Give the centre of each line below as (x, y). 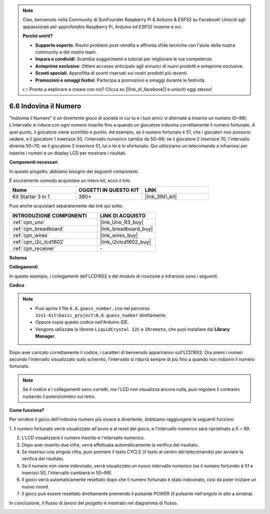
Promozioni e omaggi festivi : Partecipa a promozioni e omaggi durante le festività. (120, 80)
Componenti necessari (33, 162)
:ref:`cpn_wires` (31, 235)
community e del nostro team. (66, 52)
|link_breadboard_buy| (126, 228)
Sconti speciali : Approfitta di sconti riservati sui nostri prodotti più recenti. (112, 73)
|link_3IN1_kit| (161, 196)
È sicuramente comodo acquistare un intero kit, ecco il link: (70, 180)
